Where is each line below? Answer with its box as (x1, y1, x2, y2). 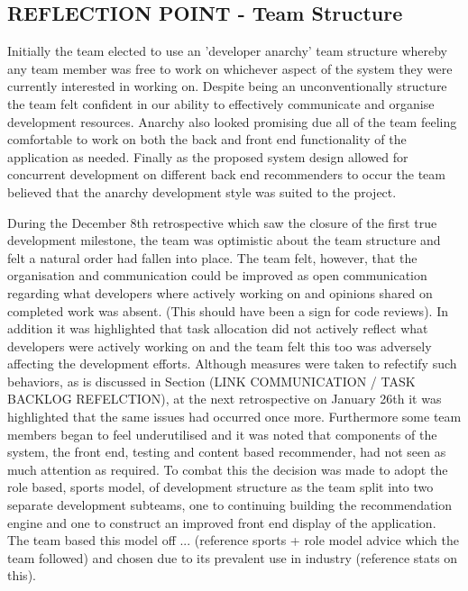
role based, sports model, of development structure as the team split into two (7, 477, 434, 496)
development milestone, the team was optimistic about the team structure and (7, 231, 441, 250)
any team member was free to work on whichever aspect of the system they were (7, 59, 453, 77)
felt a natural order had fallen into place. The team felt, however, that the (7, 248, 418, 267)
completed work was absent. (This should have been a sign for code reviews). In (7, 301, 448, 320)
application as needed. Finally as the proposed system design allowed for (7, 147, 408, 166)
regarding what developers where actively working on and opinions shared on (7, 283, 433, 302)
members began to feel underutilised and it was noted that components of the (7, 424, 437, 443)
